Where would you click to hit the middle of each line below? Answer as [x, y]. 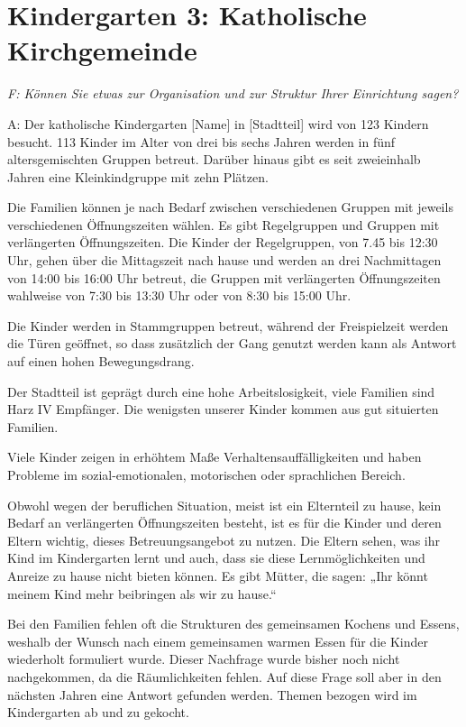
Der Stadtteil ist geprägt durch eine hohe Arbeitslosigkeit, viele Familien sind [221, 391]
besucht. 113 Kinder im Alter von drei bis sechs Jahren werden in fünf [201, 141]
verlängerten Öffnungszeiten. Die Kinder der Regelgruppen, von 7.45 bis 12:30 [223, 242]
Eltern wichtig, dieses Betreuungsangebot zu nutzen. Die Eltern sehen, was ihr [224, 540]
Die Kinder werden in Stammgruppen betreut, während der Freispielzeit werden [228, 325]
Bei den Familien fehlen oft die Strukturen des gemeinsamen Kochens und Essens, [233, 624]
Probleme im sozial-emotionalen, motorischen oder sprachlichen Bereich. [206, 474]
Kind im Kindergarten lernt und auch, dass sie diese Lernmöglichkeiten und [216, 558]
